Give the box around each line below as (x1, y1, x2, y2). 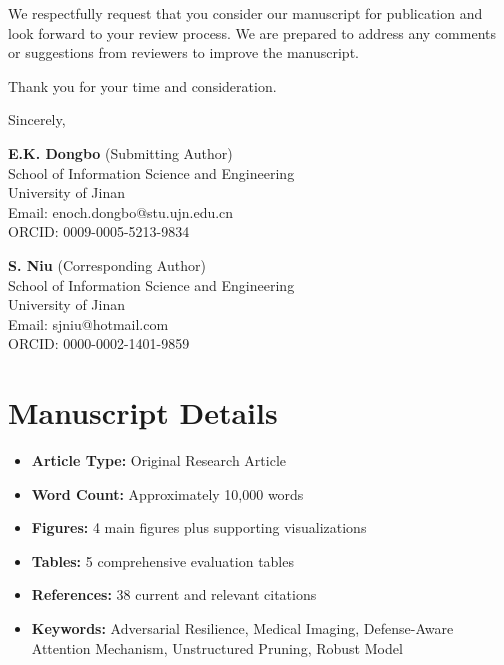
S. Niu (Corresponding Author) (8, 254, 206, 275)
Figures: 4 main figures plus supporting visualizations (31, 517, 367, 538)
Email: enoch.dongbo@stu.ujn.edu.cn (8, 201, 234, 222)
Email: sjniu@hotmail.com (8, 313, 169, 334)
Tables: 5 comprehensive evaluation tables (31, 550, 294, 571)
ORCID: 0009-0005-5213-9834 (8, 221, 190, 242)
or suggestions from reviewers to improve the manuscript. (8, 42, 359, 63)
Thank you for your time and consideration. (8, 75, 277, 96)
